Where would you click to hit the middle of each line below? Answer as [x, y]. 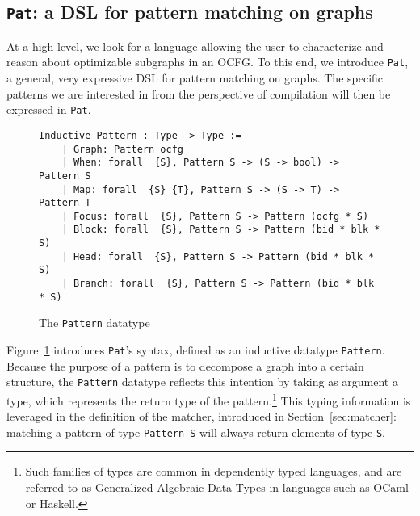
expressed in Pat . [49, 109]
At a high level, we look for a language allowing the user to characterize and [195, 46]
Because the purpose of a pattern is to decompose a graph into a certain [185, 365]
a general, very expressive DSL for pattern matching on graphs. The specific [195, 78]
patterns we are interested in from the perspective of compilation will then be [199, 93]
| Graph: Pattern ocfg [122, 149]
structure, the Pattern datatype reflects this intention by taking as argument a [202, 382]
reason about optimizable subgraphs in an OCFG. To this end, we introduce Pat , [208, 62]
